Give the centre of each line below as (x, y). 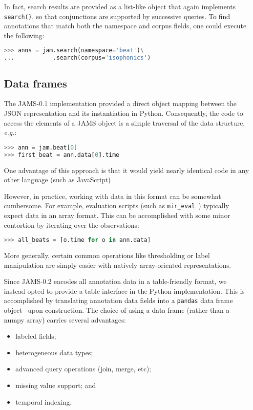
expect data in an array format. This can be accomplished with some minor (117, 215)
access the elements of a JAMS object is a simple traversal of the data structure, (125, 122)
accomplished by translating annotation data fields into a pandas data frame (118, 300)
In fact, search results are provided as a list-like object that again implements (120, 6)
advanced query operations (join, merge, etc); (83, 369)
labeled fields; (36, 336)
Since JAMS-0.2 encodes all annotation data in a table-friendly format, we (115, 281)
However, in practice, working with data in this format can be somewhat (113, 196)
